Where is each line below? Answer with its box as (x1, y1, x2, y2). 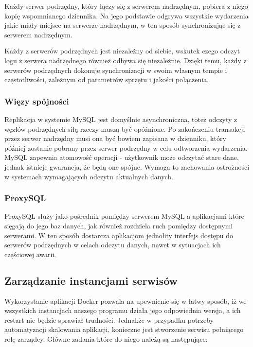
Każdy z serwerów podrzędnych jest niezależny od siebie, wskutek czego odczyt (4, 46, 240, 56)
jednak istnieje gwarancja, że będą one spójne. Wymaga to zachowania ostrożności (4, 161, 250, 172)
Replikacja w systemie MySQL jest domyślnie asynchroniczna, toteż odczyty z (4, 114, 237, 124)
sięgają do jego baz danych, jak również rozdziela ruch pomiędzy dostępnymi (4, 220, 233, 230)
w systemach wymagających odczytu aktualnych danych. (4, 171, 174, 181)
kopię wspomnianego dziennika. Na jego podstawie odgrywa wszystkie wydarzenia (4, 10, 249, 20)
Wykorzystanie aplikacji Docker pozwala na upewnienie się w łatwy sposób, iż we (4, 295, 247, 306)
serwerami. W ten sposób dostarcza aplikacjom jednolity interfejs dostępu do (4, 230, 234, 240)
